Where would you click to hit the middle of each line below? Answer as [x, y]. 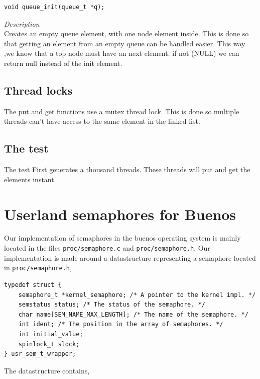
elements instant [29, 179]
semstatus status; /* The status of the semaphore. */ [112, 305]
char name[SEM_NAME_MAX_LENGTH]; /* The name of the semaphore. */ [133, 314]
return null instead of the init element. [63, 63]
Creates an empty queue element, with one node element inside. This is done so [126, 33]
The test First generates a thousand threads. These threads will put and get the [127, 169]
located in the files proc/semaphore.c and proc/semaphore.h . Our [107, 248]
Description [22, 23]
